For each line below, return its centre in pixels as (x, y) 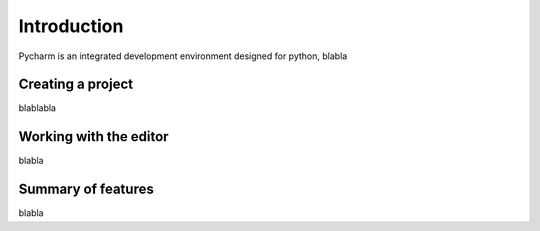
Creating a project (76, 84)
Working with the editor (93, 136)
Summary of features (86, 189)
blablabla (37, 108)
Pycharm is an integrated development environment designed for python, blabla (183, 56)
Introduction (71, 26)
